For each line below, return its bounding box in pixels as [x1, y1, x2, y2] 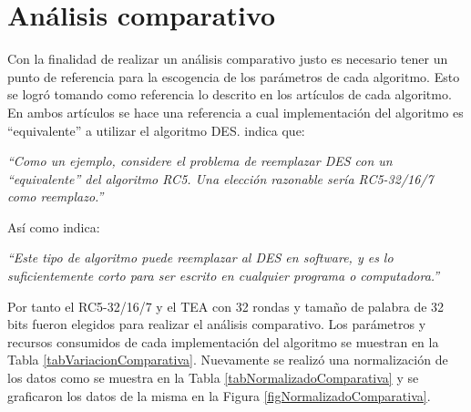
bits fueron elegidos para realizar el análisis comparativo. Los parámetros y [7, 314, 426, 334]
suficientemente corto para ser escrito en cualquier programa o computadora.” [7, 266, 440, 285]
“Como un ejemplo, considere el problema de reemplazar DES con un [7, 151, 393, 170]
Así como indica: [7, 217, 100, 236]
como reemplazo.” [7, 187, 104, 206]
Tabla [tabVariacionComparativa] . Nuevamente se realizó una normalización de [7, 350, 448, 369]
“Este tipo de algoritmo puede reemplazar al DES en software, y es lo [7, 248, 394, 267]
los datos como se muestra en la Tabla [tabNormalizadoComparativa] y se [7, 368, 419, 387]
